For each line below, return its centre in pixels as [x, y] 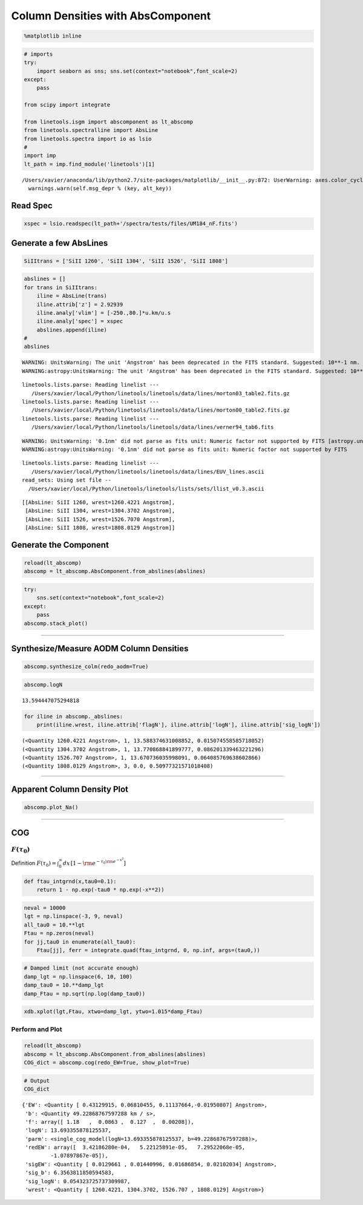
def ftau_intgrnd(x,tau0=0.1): [70, 881]
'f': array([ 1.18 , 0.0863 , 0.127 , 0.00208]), [110, 1122]
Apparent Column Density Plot [70, 790]
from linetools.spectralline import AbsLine [91, 130]
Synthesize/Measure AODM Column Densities [100, 648]
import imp [40, 156]
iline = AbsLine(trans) [72, 296]
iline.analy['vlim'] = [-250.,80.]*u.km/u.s [104, 313]
